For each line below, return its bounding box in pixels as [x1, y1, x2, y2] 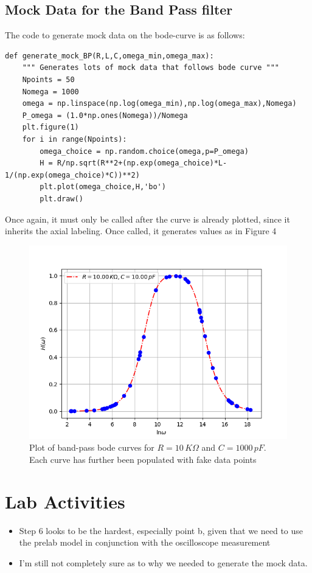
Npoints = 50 [22, 75, 75, 84]
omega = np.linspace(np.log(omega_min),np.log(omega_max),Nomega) [22, 99, 297, 108]
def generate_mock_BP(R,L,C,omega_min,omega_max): [5, 51, 214, 60]
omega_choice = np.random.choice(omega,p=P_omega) [40, 147, 249, 156]
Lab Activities [5, 488, 125, 513]
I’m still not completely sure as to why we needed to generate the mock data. [19, 556, 308, 569]
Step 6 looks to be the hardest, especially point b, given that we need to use [19, 524, 303, 537]
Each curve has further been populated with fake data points [29, 453, 257, 465]
